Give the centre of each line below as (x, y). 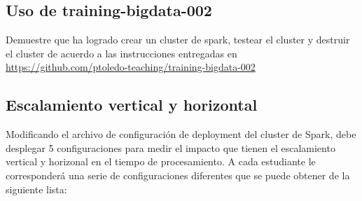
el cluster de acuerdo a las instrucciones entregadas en (121, 53)
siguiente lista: (36, 189)
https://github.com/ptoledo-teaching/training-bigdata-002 (131, 67)
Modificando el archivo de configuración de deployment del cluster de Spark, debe (181, 134)
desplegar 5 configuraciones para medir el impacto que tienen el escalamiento (170, 147)
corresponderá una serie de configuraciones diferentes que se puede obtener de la (178, 175)
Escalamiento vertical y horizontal (132, 105)
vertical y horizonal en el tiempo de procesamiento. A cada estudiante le (161, 161)
